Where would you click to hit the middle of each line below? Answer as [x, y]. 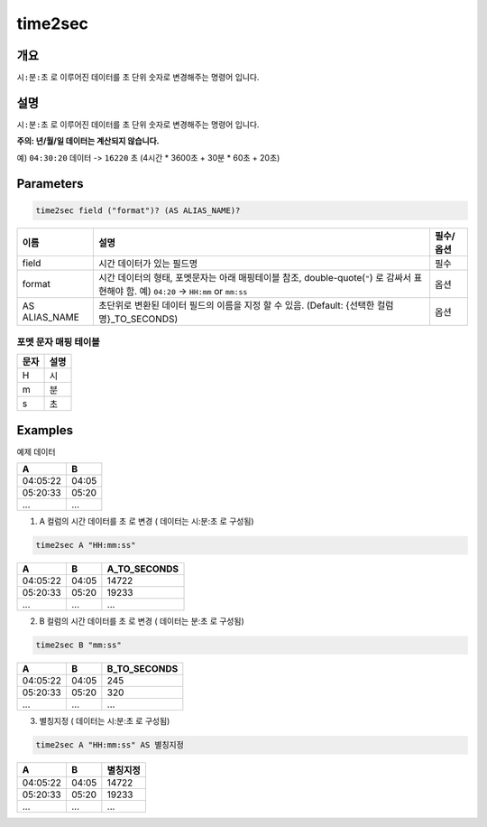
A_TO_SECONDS [143, 569]
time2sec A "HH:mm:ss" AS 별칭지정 [110, 745]
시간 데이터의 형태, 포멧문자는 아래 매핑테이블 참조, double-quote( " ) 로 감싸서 [255, 277]
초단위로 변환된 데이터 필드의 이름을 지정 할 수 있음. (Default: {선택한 [237, 305]
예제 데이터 [36, 452]
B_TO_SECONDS [142, 669]
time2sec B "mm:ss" [78, 645]
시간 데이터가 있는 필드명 [148, 264]
